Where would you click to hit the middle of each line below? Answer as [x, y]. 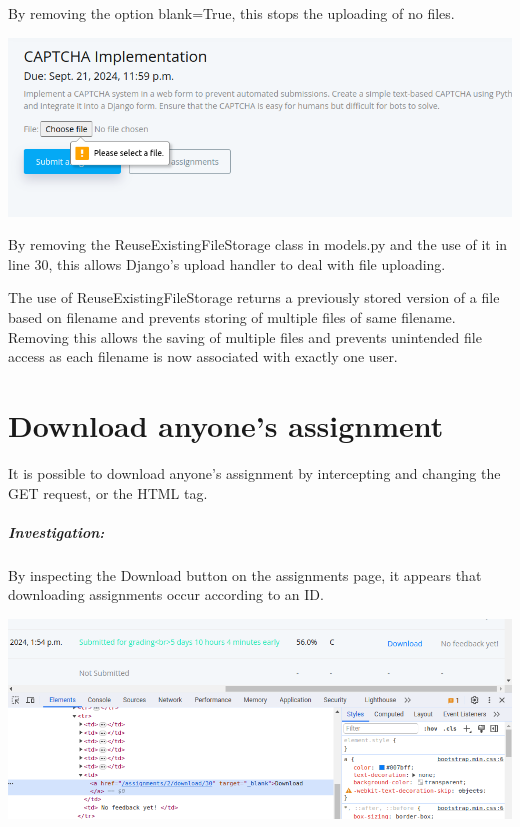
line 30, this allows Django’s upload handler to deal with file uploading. [227, 263]
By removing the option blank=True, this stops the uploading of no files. [231, 13]
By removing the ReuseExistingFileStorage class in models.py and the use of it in [258, 244]
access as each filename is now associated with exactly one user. [203, 356]
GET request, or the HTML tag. [108, 492]
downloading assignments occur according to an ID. [166, 594]
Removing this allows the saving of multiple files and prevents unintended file [245, 336]
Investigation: [56, 531]
